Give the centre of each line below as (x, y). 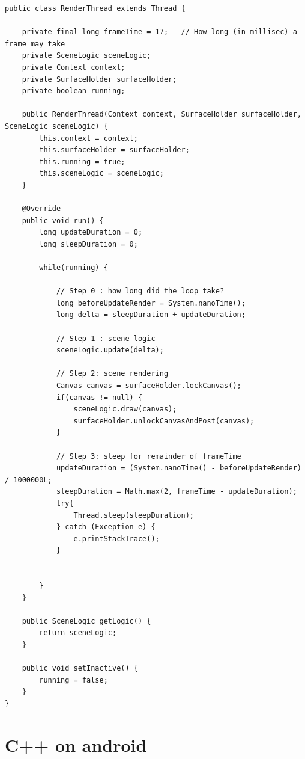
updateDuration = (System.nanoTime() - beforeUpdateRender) (179, 468)
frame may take (35, 44)
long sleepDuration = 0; (89, 244)
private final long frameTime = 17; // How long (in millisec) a (159, 32)
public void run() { (63, 220)
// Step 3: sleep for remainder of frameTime (149, 456)
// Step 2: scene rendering (112, 374)
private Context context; (74, 67)
